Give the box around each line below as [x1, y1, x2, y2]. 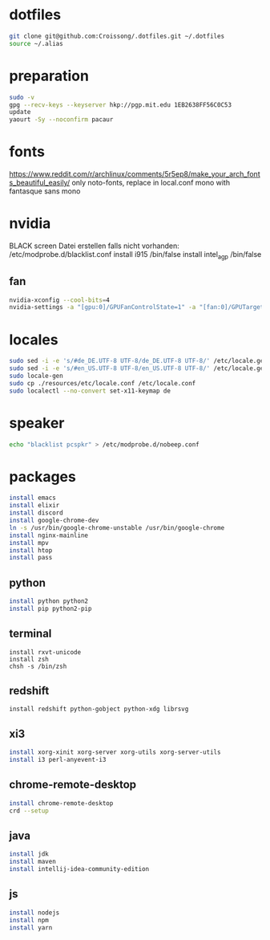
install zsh [9, 655, 49, 663]
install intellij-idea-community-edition [9, 865, 150, 873]
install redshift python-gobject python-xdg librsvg [9, 705, 189, 714]
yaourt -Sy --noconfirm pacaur [9, 116, 114, 124]
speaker [9, 413, 65, 432]
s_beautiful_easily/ [9, 178, 71, 188]
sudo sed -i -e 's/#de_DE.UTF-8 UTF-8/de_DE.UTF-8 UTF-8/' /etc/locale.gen [9, 357, 268, 365]
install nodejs [9, 909, 60, 917]
